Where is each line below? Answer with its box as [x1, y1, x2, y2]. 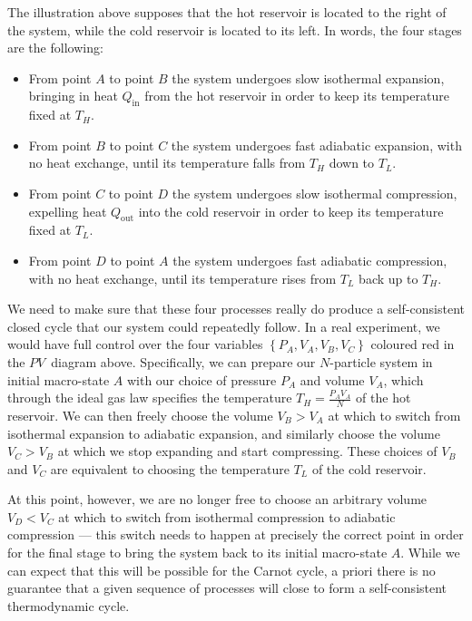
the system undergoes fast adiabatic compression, [172, 250, 447, 269]
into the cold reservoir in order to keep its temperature [138, 201, 444, 220]
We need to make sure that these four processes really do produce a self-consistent [7, 299, 465, 318]
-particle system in [329, 352, 433, 371]
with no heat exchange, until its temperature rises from [28, 268, 337, 287]
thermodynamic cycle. [7, 596, 130, 615]
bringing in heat [28, 86, 118, 105]
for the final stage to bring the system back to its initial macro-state [7, 543, 388, 562]
